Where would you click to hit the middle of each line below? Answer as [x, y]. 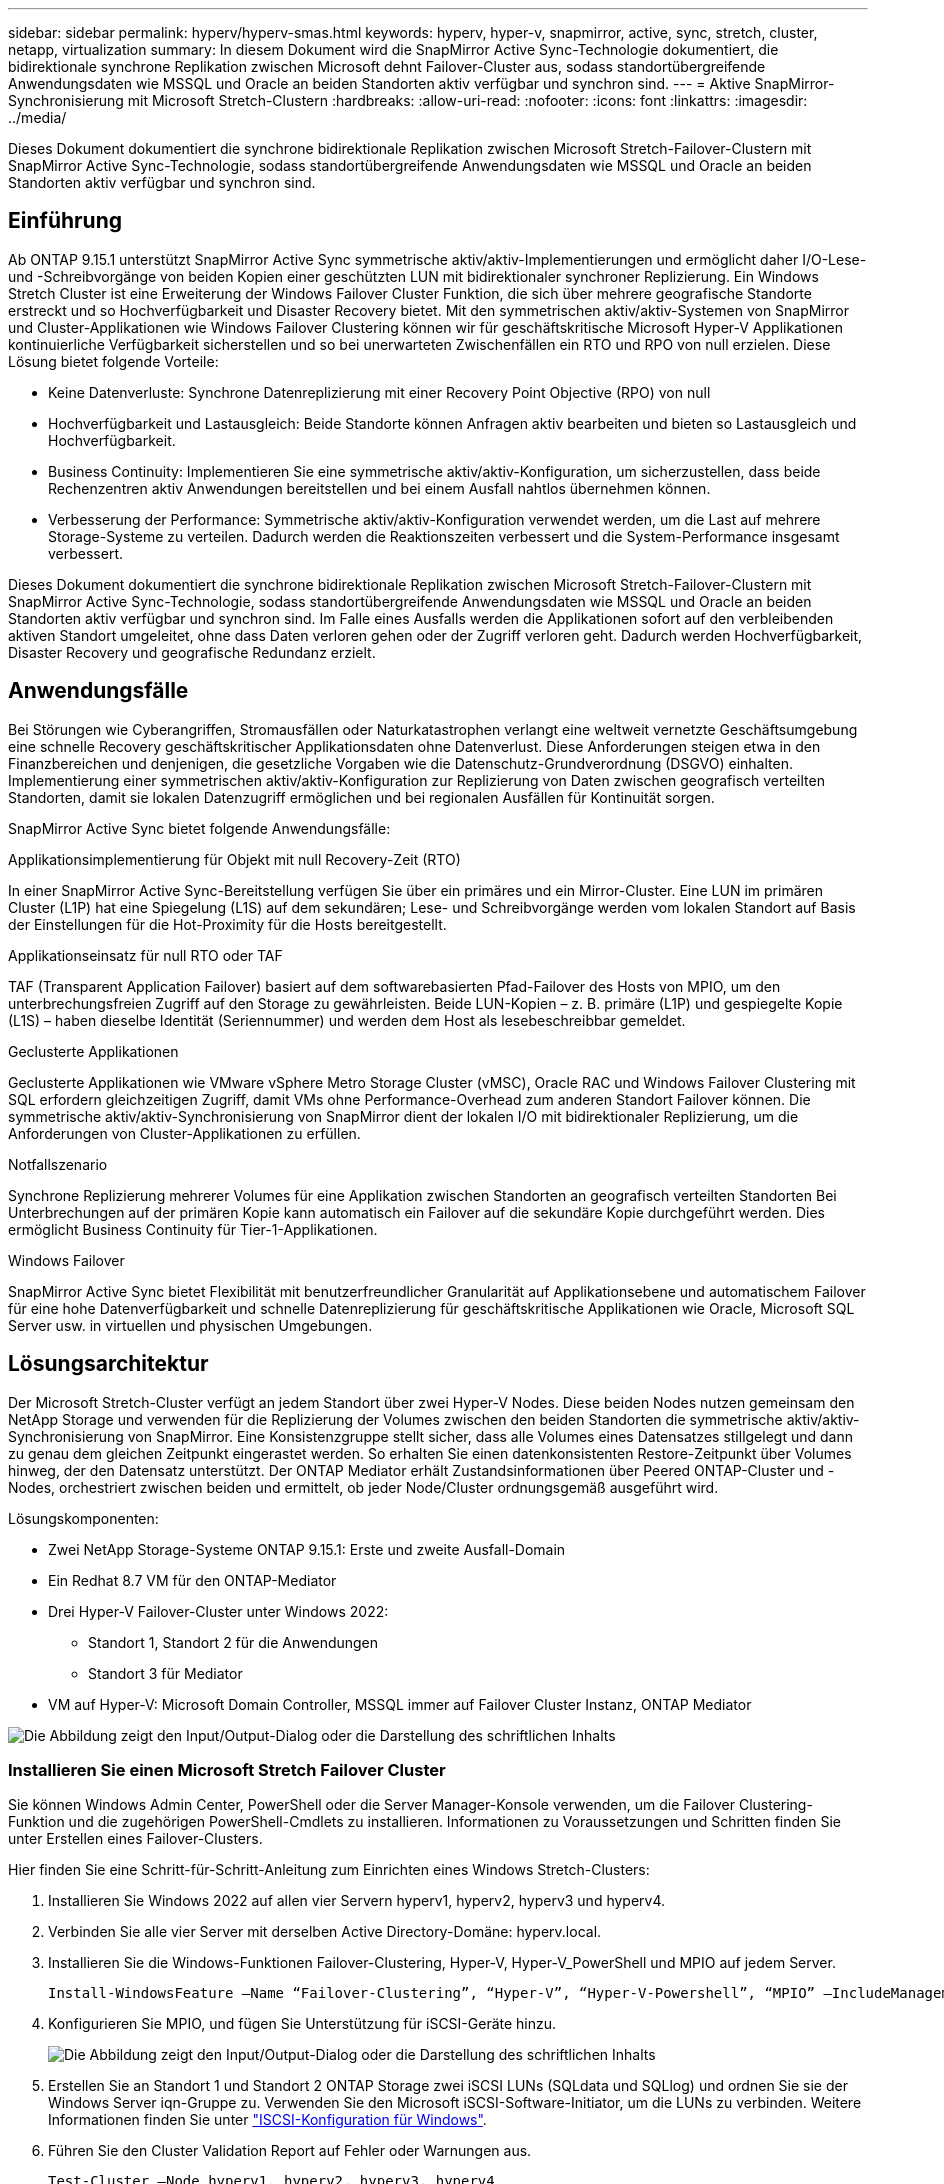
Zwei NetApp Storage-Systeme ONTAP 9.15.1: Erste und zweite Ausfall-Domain [307, 1549]
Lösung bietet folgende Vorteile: [113, 361]
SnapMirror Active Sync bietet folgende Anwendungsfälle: [199, 828]
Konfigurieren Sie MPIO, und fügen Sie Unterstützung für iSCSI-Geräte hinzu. [302, 2024]
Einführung [65, 221]
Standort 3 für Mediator [165, 1673]
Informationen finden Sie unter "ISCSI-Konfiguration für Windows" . [267, 2120]
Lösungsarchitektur [108, 1364]
